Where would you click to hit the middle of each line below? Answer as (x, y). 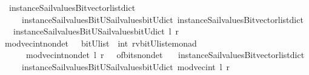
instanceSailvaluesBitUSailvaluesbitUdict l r (96, 31)
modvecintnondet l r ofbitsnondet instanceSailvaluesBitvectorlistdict (165, 55)
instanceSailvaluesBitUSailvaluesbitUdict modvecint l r (126, 66)
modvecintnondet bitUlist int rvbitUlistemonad (101, 43)
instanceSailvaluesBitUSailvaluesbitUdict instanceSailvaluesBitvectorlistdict (162, 19)
